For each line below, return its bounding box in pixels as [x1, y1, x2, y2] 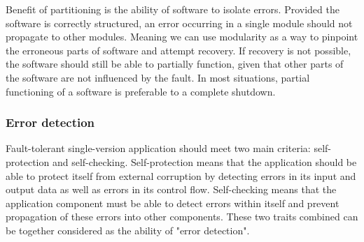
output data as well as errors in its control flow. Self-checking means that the [6, 182, 337, 197]
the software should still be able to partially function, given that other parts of [6, 56, 344, 71]
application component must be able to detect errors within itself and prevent [6, 195, 339, 210]
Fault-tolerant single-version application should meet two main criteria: [6, 141, 311, 156]
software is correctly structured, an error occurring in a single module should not [6, 15, 353, 30]
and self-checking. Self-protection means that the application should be [52, 154, 357, 169]
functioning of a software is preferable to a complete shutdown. [6, 84, 276, 98]
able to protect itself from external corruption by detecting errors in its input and [6, 168, 356, 183]
